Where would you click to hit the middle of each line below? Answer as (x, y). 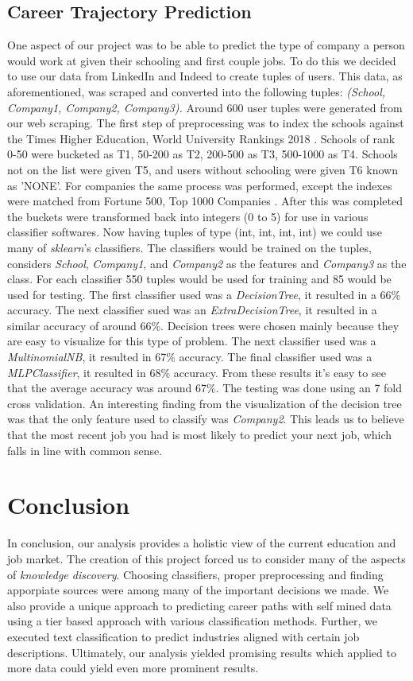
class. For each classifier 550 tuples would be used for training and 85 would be (199, 279)
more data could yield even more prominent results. (133, 668)
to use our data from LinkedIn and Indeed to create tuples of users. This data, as (205, 76)
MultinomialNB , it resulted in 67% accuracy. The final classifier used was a (190, 357)
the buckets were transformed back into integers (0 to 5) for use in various (188, 216)
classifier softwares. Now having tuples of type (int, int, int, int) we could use (195, 232)
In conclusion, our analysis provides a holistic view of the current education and (202, 543)
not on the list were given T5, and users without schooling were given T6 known (203, 169)
